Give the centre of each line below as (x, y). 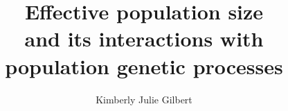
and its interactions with (144, 39)
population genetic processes (144, 66)
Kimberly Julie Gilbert (144, 99)
